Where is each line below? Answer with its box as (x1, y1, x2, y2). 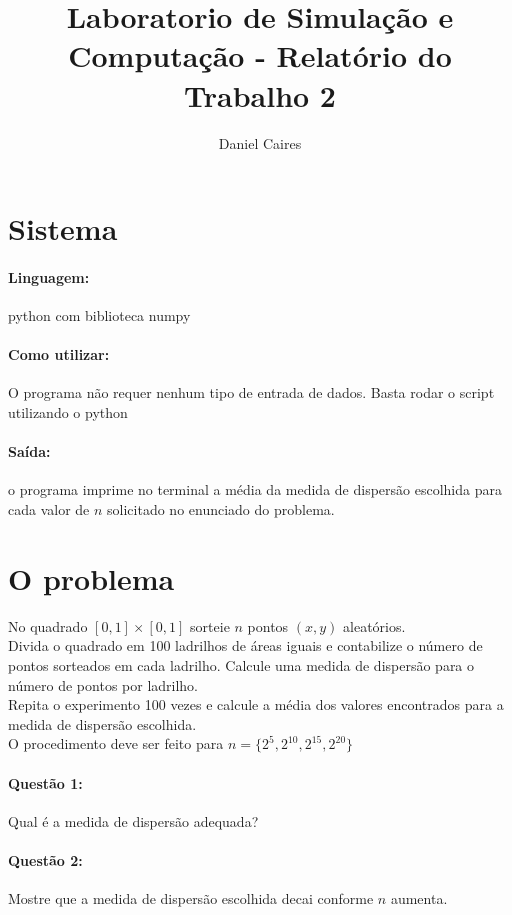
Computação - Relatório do (68, 35, 452, 76)
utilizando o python (8, 402, 128, 423)
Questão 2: (8, 849, 83, 870)
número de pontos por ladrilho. (8, 674, 199, 695)
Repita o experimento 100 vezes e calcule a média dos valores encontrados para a (8, 694, 504, 715)
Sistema (8, 208, 118, 249)
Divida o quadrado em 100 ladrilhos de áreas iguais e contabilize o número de (8, 635, 483, 656)
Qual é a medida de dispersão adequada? (8, 810, 259, 831)
